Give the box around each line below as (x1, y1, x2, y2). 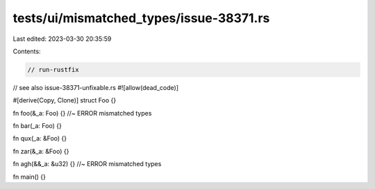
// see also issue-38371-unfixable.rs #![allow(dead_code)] (12, 83, 179, 91)
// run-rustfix (27, 66, 79, 73)
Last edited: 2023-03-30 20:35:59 (12, 35, 112, 43)
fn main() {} (12, 172, 47, 181)
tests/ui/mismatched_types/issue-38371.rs (12, 10, 270, 26)
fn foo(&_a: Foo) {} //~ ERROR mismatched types (12, 109, 152, 117)
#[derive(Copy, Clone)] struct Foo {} (12, 96, 117, 105)
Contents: (12, 47, 41, 55)
